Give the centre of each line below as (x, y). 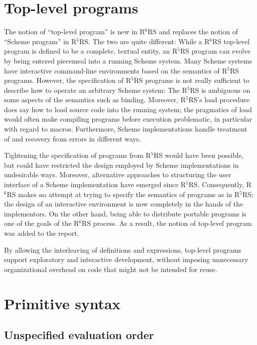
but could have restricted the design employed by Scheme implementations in (122, 165)
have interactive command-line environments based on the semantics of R (116, 70)
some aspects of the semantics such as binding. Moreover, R (95, 100)
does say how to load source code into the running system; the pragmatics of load (128, 109)
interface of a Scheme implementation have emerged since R (95, 184)
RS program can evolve (216, 51)
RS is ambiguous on (220, 90)
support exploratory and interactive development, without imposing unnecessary (126, 259)
